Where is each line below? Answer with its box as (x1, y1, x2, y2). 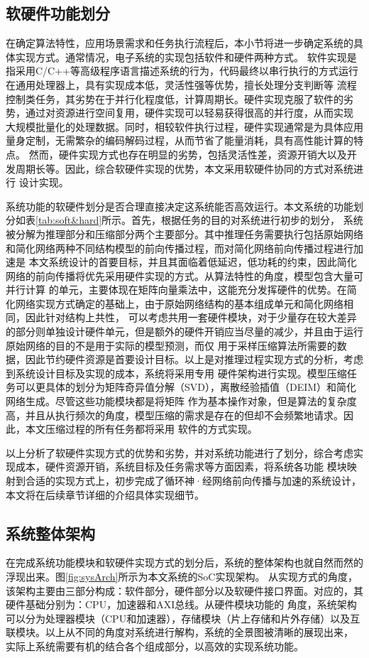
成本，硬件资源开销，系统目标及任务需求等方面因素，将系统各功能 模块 (15, 459, 347, 474)
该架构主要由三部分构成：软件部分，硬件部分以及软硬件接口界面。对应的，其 (6, 583, 363, 598)
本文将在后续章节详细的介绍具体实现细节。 (6, 487, 204, 502)
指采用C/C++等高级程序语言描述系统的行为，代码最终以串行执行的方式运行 (6, 63, 358, 78)
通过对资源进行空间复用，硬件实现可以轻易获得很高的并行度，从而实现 (25, 105, 353, 120)
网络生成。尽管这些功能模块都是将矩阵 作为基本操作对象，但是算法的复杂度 (6, 394, 357, 409)
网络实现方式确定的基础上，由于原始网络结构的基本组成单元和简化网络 (15, 296, 343, 311)
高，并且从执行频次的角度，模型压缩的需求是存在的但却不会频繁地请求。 (6, 407, 343, 422)
